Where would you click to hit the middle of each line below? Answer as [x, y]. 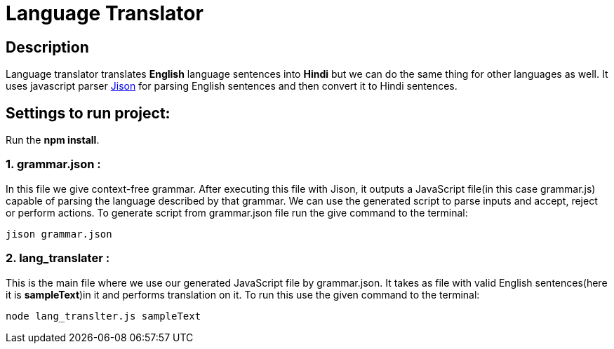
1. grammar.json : [53, 164]
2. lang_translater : [58, 258]
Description [47, 47]
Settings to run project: [88, 113]
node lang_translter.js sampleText [104, 316]
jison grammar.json [59, 234]
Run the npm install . [53, 140]
